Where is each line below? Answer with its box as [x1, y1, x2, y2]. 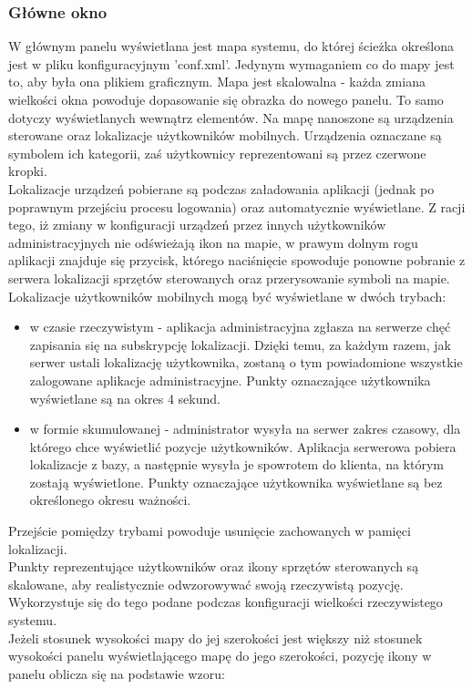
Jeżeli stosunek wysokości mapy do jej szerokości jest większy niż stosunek [8, 628, 423, 647]
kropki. [8, 161, 47, 180]
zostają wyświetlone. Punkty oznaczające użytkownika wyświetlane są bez [29, 472, 443, 491]
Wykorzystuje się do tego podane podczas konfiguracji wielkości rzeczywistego [8, 592, 443, 612]
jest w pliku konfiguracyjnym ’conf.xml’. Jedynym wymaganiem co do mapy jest [8, 54, 455, 73]
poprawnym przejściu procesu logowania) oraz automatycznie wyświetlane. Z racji [8, 197, 466, 216]
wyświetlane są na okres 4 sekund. [29, 388, 221, 407]
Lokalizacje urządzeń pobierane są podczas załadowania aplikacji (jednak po [8, 179, 435, 198]
